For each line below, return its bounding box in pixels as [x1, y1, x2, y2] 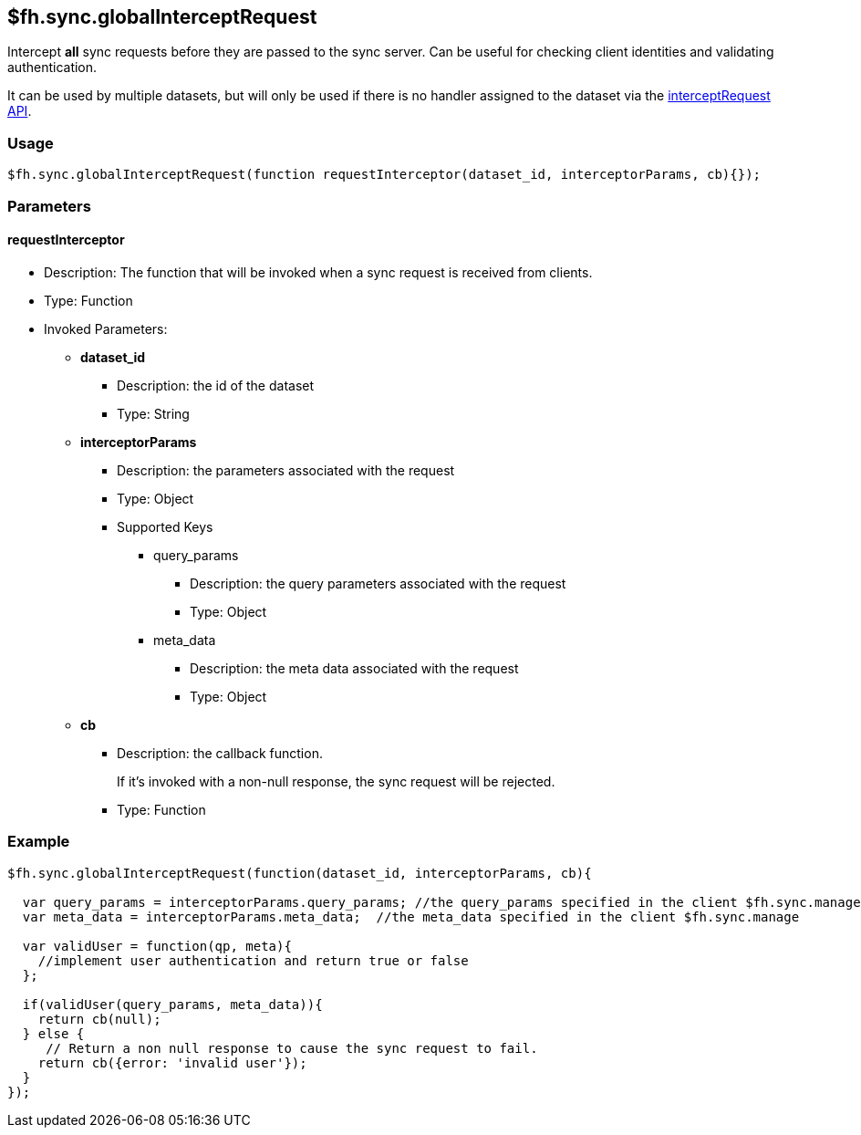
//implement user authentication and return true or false [37, 953, 469, 968]
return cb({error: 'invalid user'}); [37, 1055, 307, 1070]
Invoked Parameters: [44, 320, 168, 337]
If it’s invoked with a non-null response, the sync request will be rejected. [117, 773, 555, 789]
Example [7, 832, 70, 851]
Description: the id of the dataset [117, 377, 315, 393]
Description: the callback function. [117, 745, 323, 761]
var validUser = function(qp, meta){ [22, 938, 292, 953]
